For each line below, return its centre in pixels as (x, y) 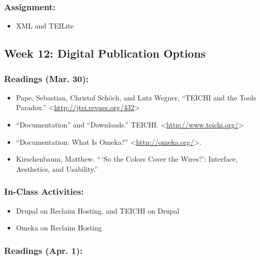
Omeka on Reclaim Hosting (59, 228)
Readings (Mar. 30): (47, 78)
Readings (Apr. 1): (44, 250)
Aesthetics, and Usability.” (57, 168)
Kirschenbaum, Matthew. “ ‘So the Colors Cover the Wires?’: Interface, (127, 159)
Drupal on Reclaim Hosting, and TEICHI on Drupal (98, 210)
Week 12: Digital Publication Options (105, 53)
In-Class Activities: (44, 191)
